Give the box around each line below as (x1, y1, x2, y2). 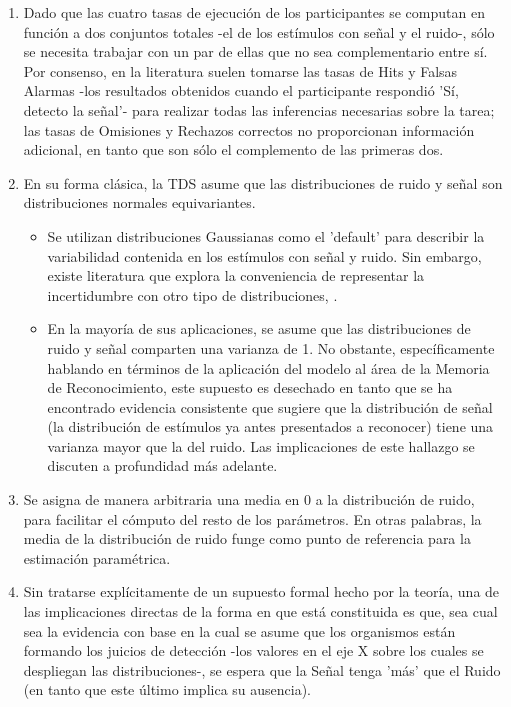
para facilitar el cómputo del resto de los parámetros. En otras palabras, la (23, 508, 482, 529)
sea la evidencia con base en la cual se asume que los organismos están (23, 620, 456, 641)
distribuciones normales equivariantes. (23, 192, 256, 213)
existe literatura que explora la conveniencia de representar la (47, 265, 425, 286)
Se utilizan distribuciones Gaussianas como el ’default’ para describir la (47, 225, 485, 246)
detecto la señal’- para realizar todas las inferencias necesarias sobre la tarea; (23, 99, 495, 120)
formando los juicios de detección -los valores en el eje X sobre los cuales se (23, 640, 484, 661)
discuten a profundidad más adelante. (47, 455, 278, 476)
